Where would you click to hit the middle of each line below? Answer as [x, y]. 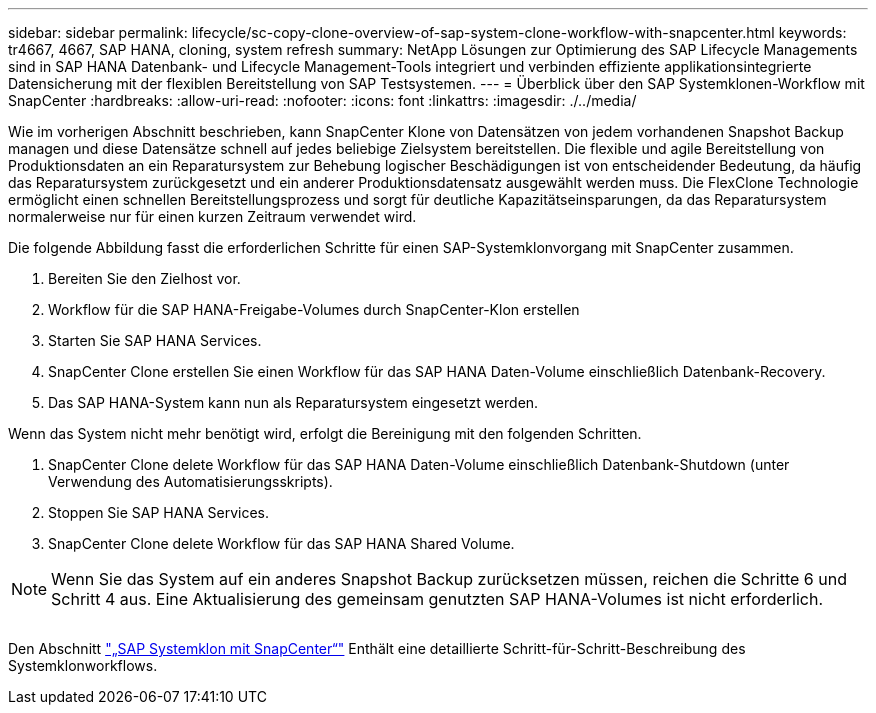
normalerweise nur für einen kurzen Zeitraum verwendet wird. [212, 216]
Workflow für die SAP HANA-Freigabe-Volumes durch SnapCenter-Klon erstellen [314, 309]
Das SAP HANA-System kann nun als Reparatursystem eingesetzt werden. [293, 402]
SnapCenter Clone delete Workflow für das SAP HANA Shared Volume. [281, 543]
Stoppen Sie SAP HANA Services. [159, 512]
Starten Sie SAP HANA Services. [155, 340]
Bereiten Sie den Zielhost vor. [144, 278]
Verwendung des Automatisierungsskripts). [190, 481]
